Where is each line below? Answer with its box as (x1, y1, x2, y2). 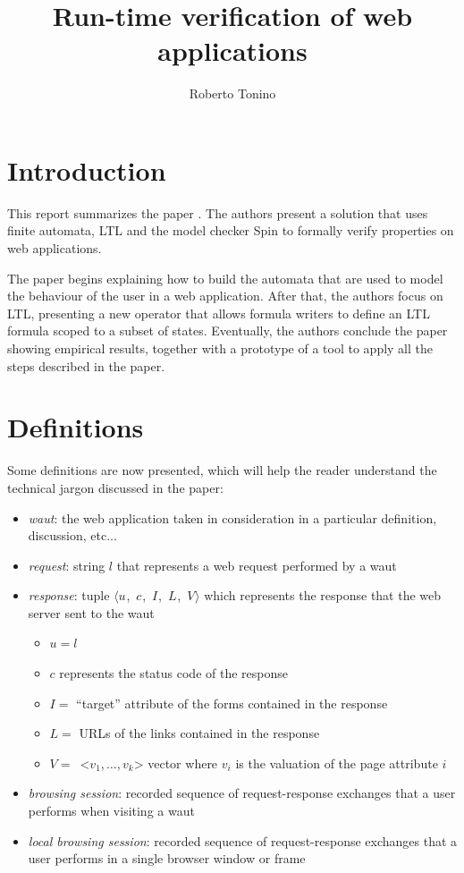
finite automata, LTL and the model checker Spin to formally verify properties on (7, 221, 454, 240)
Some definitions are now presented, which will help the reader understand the (7, 461, 437, 479)
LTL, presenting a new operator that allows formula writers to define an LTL (7, 303, 430, 322)
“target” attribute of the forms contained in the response (76, 693, 388, 712)
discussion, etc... (28, 526, 117, 545)
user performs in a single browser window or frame (28, 849, 306, 868)
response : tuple (28, 586, 110, 605)
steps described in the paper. (7, 356, 165, 375)
